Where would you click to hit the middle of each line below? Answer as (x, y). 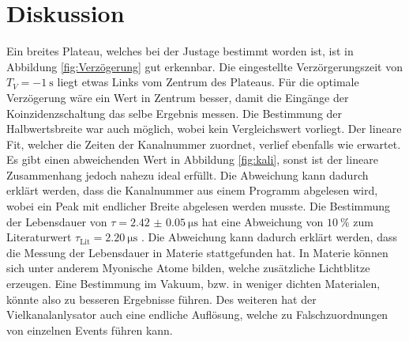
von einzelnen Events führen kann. (90, 330)
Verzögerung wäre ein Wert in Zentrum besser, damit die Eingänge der (178, 97)
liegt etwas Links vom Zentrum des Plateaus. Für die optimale (208, 82)
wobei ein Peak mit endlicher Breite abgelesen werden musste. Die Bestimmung (199, 206)
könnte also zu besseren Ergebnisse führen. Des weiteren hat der (161, 299)
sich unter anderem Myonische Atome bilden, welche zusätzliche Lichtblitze (188, 268)
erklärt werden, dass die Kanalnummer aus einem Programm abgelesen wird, (192, 190)
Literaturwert (39, 237)
